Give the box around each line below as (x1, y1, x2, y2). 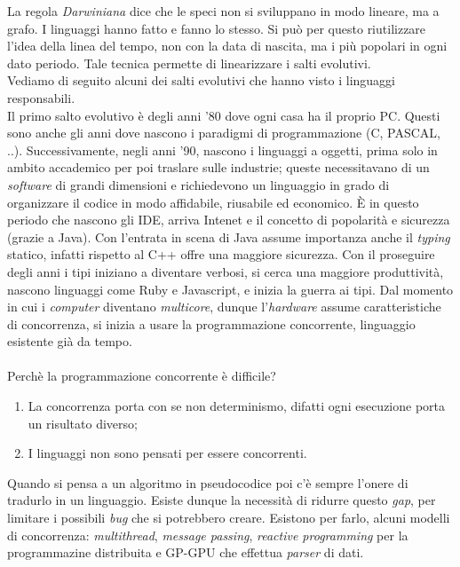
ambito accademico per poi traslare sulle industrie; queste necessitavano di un (7, 158, 430, 177)
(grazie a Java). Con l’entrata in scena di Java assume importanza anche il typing (7, 227, 450, 246)
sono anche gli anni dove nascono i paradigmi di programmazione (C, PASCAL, (7, 123, 440, 142)
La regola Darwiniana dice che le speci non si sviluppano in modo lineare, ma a (7, 2, 440, 20)
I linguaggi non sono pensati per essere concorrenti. (28, 444, 307, 462)
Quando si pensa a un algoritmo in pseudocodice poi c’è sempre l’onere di (7, 473, 408, 492)
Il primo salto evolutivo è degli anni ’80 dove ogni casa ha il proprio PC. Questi (7, 106, 440, 124)
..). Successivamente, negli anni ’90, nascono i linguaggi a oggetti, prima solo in (7, 140, 438, 159)
